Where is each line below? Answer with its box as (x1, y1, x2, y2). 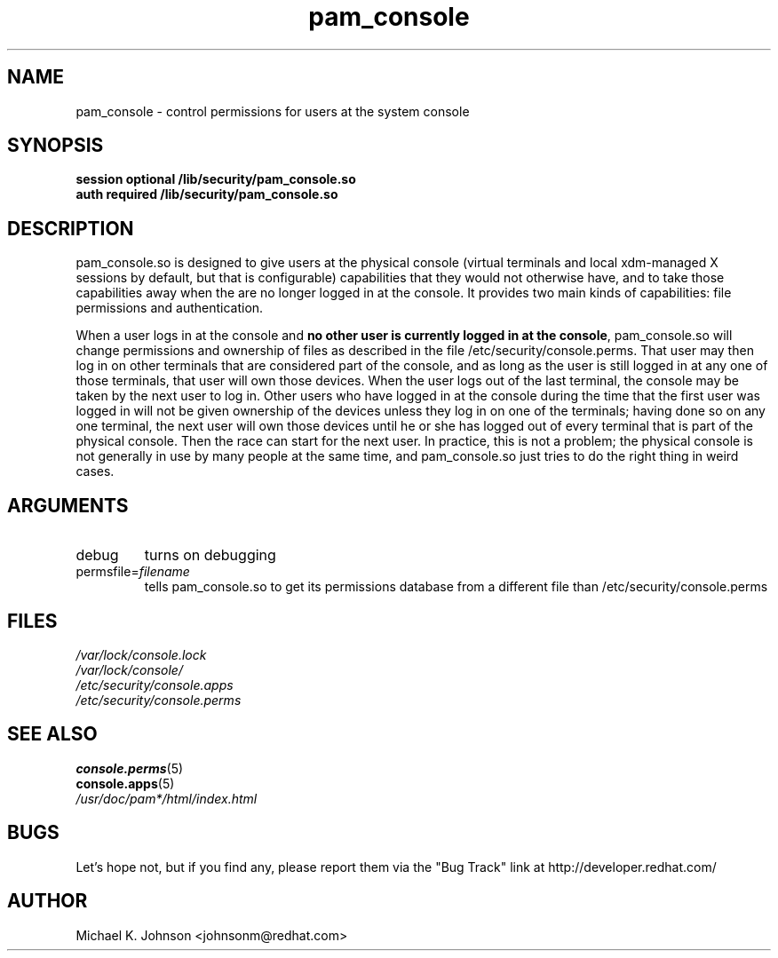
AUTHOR (7, 890, 88, 913)
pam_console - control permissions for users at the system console (75, 103, 470, 119)
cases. (75, 463, 115, 479)
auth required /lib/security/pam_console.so (75, 186, 338, 202)
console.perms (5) (75, 760, 184, 776)
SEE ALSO (7, 723, 98, 746)
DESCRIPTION (7, 217, 134, 240)
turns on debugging (144, 546, 276, 565)
